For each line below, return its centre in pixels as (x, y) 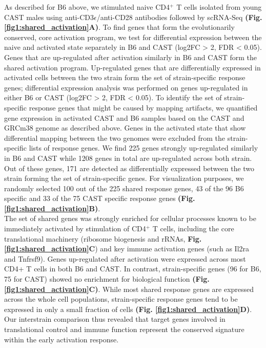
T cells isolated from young (219, 7)
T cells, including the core (193, 228)
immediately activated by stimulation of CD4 (75, 228)
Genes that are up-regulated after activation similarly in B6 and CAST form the (130, 57)
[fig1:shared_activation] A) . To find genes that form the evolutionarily (119, 27)
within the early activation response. (62, 339)
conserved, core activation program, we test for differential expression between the (133, 37)
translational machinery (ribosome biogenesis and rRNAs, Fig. (103, 238)
